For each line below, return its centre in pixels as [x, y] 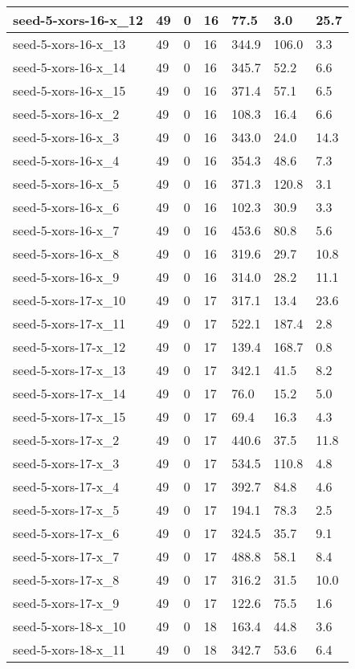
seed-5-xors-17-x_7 [66, 556]
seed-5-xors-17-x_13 [69, 370]
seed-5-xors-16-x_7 [66, 230]
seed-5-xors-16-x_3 [66, 137]
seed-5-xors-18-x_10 [69, 626]
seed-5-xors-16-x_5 [66, 184]
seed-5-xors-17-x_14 [69, 393]
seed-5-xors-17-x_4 [66, 486]
